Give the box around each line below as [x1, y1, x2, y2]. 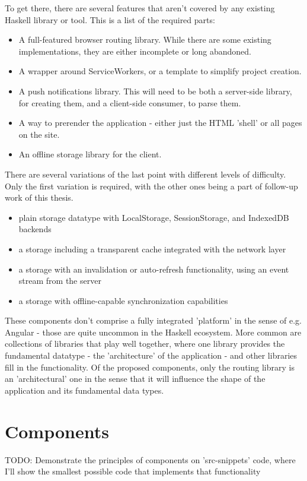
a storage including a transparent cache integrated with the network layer [18, 242, 286, 255]
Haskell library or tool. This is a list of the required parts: [5, 13, 215, 26]
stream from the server [18, 274, 101, 287]
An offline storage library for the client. [18, 148, 162, 160]
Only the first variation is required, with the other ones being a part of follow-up [5, 179, 298, 192]
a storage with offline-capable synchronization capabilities [18, 294, 228, 306]
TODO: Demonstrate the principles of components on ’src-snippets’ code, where [5, 453, 296, 466]
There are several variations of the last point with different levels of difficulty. [5, 167, 286, 180]
